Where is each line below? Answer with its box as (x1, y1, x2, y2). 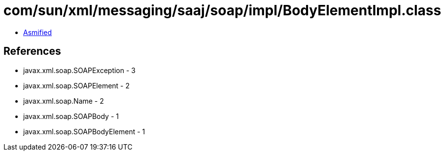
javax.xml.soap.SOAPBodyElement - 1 (23, 127, 145, 136)
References (3, 45, 61, 58)
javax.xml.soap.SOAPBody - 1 (23, 112, 119, 120)
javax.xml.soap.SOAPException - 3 (23, 66, 136, 75)
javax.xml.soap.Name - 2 (23, 96, 104, 105)
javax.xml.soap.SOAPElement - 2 (23, 81, 130, 90)
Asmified (23, 28, 52, 37)
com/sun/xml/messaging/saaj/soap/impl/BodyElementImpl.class (3, 2, 442, 19)
